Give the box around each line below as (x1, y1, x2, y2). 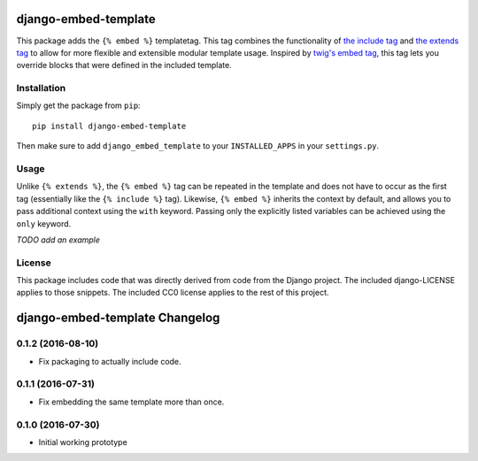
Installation (16, 82, 66, 95)
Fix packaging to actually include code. (38, 356, 181, 366)
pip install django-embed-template (32, 120, 187, 131)
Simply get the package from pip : (16, 100, 141, 111)
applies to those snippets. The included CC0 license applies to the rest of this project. (16, 288, 329, 298)
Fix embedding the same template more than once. (38, 396, 225, 407)
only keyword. (16, 218, 72, 229)
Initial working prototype (38, 436, 127, 447)
